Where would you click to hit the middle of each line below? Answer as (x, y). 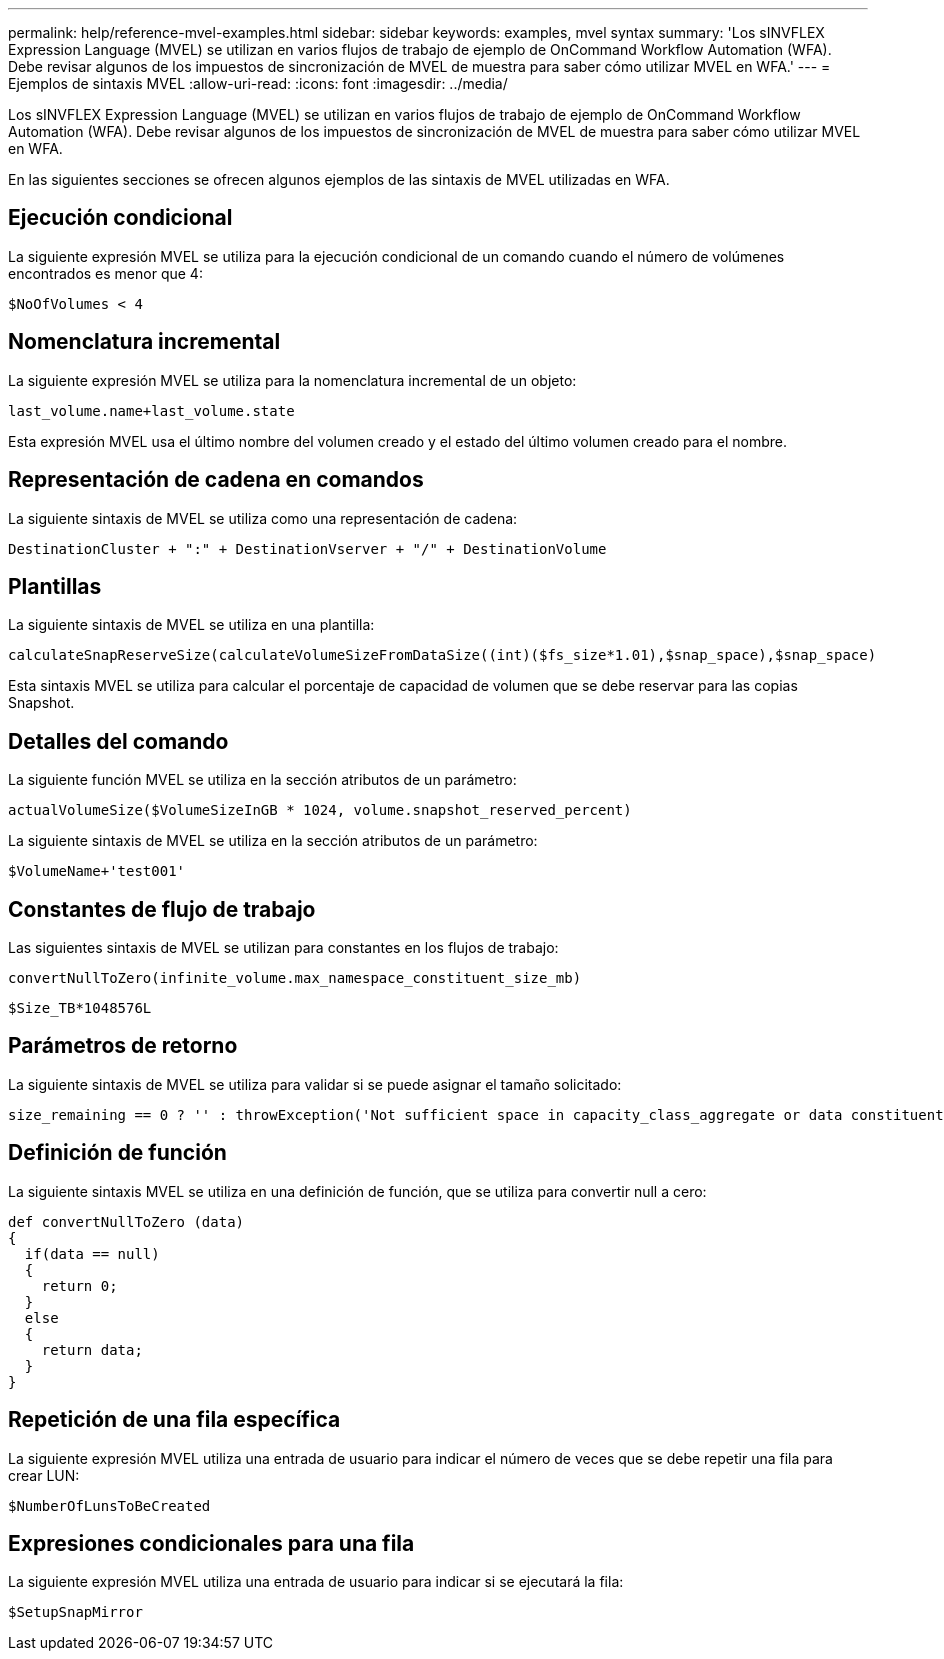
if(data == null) (92, 1253)
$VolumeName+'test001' (97, 871)
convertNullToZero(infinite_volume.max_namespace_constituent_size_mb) (295, 978)
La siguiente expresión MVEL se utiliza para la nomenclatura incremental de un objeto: (292, 380)
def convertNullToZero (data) (126, 1221)
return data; (92, 1349)
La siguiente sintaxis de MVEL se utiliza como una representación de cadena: (263, 518)
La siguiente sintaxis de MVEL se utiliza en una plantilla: (191, 625)
